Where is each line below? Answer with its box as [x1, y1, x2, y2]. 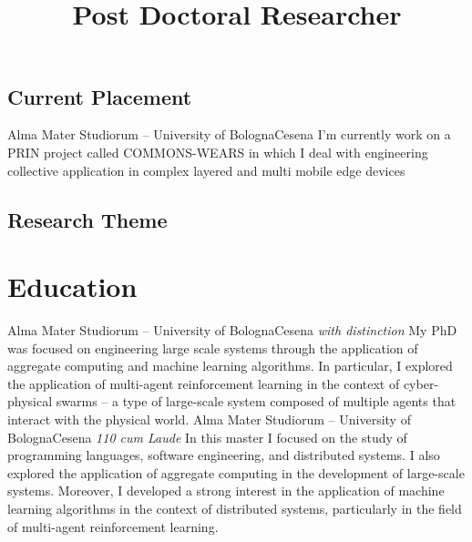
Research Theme [7, 205, 168, 233]
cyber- [403, 373, 439, 393]
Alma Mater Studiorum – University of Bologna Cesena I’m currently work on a [7, 125, 451, 144]
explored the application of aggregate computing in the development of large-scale [7, 463, 465, 482]
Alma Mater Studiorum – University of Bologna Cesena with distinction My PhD [7, 321, 457, 340]
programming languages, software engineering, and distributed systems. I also [7, 445, 440, 465]
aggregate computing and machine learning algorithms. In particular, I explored [7, 356, 453, 375]
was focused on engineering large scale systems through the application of [7, 338, 418, 357]
